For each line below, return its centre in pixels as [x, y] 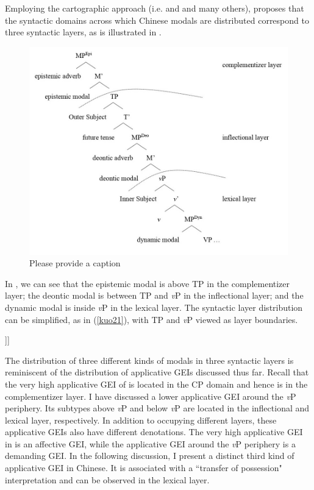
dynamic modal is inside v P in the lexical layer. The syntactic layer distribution [154, 307]
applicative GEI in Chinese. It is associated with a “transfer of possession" [144, 468]
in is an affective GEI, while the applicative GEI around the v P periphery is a [150, 443]
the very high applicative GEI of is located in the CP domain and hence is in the [156, 384]
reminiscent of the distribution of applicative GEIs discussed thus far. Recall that [157, 372]
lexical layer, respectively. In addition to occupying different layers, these [141, 420]
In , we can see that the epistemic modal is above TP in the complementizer [148, 283]
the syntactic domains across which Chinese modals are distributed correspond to [157, 20]
